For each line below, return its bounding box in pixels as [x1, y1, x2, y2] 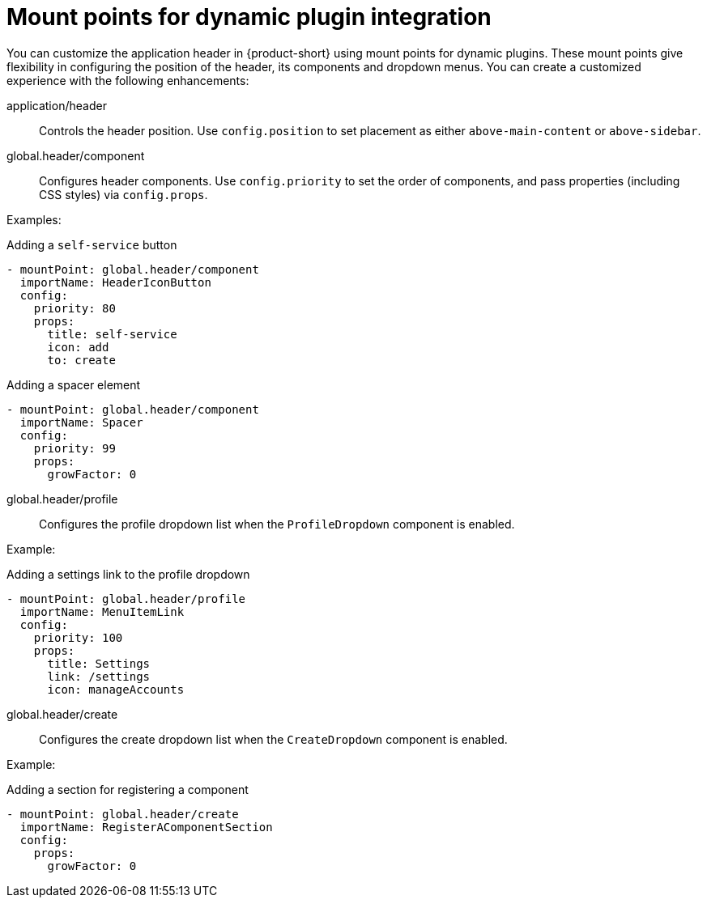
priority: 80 [33, 301, 116, 315]
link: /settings [47, 669, 151, 683]
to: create [47, 353, 116, 367]
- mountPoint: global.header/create [6, 807, 239, 821]
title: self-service [47, 327, 177, 341]
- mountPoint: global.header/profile [6, 592, 246, 605]
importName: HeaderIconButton [19, 275, 211, 289]
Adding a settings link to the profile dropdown [6, 567, 250, 581]
